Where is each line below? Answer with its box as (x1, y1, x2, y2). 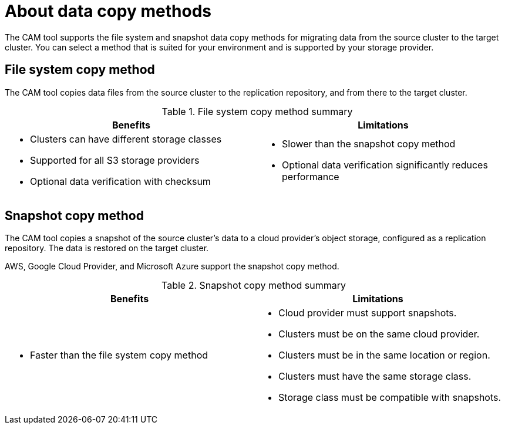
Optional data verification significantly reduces (282, 158, 488, 171)
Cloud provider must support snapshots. (278, 307, 457, 319)
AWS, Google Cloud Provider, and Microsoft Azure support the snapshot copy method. (5, 261, 339, 272)
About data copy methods (5, 1, 211, 21)
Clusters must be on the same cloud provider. (278, 328, 480, 340)
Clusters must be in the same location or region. (278, 349, 490, 362)
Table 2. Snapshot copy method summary (161, 279, 346, 292)
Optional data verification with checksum (30, 175, 211, 187)
